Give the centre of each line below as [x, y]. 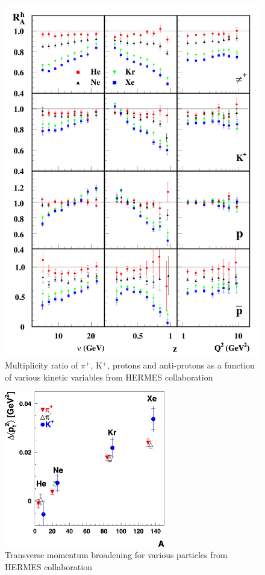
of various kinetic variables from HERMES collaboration [109, 377]
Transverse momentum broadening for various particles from [116, 555]
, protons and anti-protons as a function [181, 365]
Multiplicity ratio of [42, 365]
